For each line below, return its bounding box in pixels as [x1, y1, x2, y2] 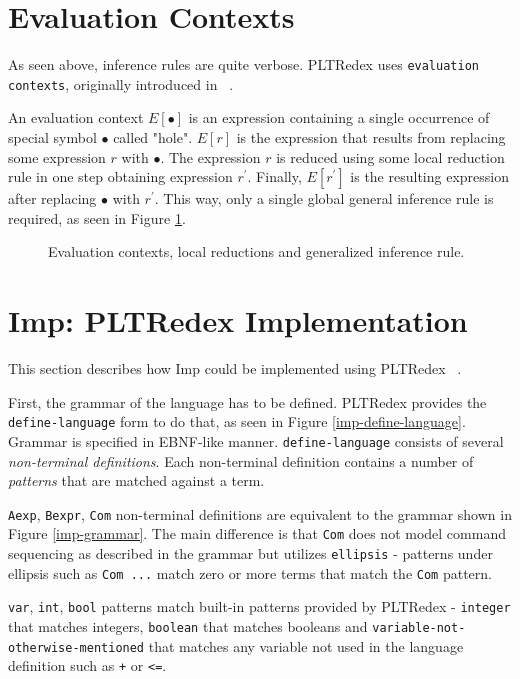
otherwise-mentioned [8, 640, 145, 655]
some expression [8, 146, 106, 167]
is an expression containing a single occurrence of [188, 107, 490, 128]
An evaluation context [8, 107, 144, 128]
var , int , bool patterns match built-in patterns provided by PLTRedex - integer [8, 596, 511, 617]
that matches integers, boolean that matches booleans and [8, 616, 368, 637]
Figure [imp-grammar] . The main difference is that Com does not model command [8, 523, 506, 544]
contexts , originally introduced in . [8, 73, 234, 94]
